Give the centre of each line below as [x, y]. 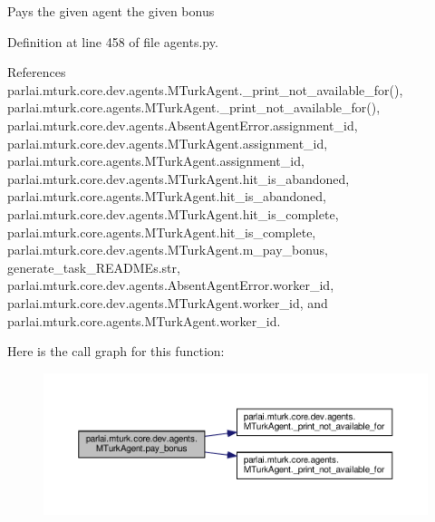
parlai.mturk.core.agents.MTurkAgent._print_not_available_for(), [194, 107]
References [37, 72]
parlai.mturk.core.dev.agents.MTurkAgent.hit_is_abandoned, [179, 178]
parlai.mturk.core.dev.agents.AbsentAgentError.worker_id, [171, 285]
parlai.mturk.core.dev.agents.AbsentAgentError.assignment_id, [183, 125]
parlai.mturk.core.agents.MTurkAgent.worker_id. [144, 320]
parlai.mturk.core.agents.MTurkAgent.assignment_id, [156, 161]
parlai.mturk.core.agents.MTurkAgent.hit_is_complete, [162, 232]
